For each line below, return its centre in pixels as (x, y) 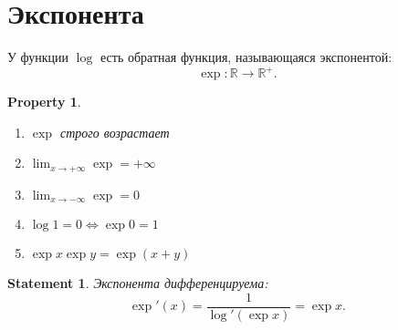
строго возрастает (115, 132)
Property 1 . (44, 102)
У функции (38, 57)
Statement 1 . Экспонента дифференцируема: (138, 283)
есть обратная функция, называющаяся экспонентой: (246, 57)
